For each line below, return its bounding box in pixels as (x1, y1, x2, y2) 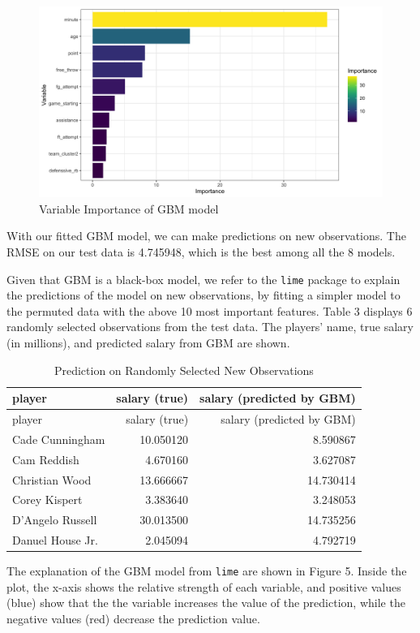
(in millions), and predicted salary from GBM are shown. (6, 334, 290, 351)
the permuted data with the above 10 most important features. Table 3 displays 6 (6, 302, 413, 319)
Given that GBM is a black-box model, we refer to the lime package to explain (6, 270, 401, 287)
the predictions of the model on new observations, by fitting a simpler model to (6, 286, 401, 304)
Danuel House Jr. (12, 532, 98, 549)
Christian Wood (12, 471, 92, 488)
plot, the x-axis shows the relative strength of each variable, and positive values (6, 578, 401, 595)
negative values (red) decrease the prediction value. (6, 610, 260, 627)
